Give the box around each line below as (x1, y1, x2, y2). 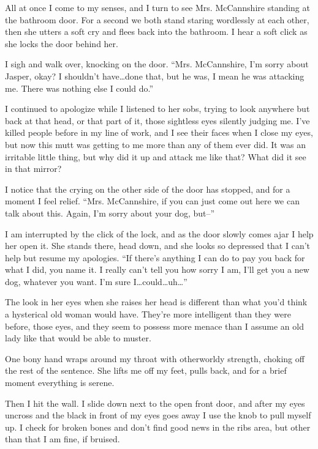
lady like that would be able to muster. (5, 332, 151, 344)
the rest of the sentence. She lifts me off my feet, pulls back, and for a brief (5, 364, 287, 377)
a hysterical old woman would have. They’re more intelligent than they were (5, 308, 291, 321)
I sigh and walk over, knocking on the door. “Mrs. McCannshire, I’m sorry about (5, 58, 309, 70)
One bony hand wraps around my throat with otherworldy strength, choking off (5, 352, 305, 365)
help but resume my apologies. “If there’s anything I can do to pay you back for (5, 251, 305, 264)
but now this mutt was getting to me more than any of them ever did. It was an (5, 138, 306, 150)
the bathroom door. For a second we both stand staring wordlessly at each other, (5, 13, 309, 26)
